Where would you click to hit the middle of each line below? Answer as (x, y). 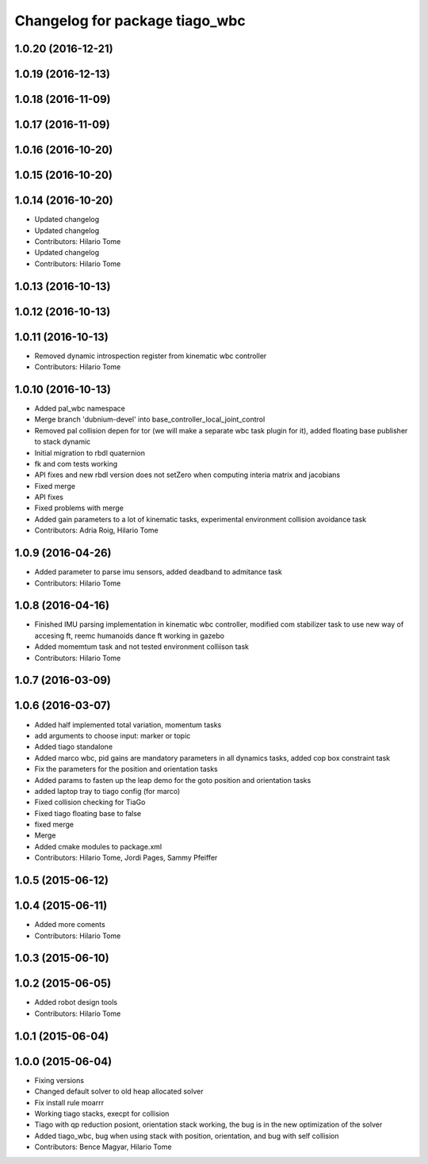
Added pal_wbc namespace (80, 408)
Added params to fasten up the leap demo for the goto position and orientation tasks (173, 780)
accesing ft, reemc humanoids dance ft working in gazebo (130, 635)
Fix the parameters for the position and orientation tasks (126, 769)
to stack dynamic (63, 442)
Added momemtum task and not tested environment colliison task (142, 647)
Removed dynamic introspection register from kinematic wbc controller (151, 356)
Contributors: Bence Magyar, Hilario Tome (103, 1147)
